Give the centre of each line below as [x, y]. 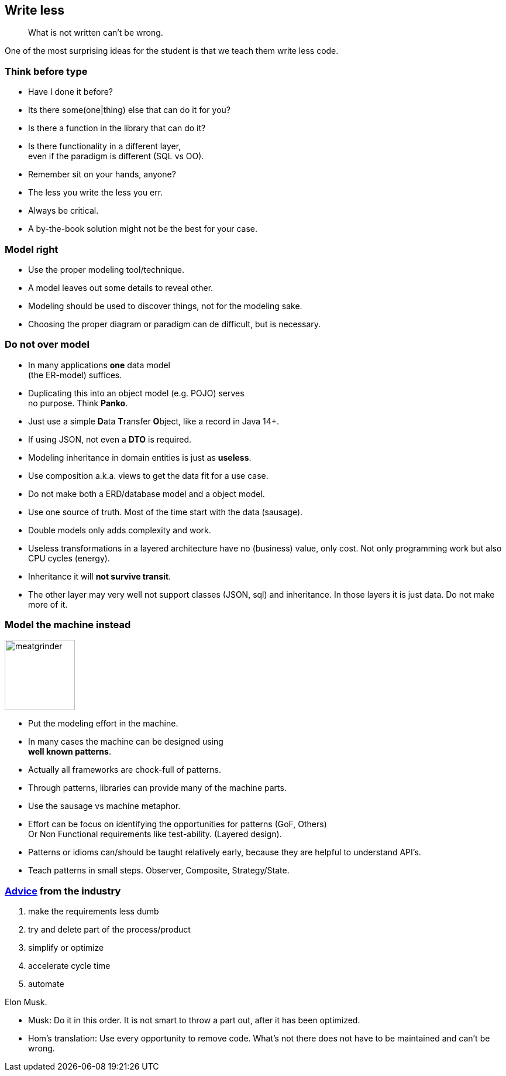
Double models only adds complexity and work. [120, 530]
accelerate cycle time [69, 966]
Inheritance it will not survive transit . [100, 576]
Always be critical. [63, 211]
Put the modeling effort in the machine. [103, 724]
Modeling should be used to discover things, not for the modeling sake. [165, 306]
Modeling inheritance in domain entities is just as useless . [140, 457]
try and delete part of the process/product [109, 930]
